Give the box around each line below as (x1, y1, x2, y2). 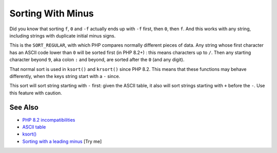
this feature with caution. (9, 90, 63, 96)
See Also (9, 103, 38, 112)
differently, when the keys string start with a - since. (9, 73, 121, 79)
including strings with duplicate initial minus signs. (9, 32, 116, 39)
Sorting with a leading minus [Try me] (22, 138, 102, 144)
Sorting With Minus (9, 8, 94, 19)
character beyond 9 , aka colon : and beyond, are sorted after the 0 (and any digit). (9, 56, 185, 63)
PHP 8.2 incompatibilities (22, 117, 75, 123)
